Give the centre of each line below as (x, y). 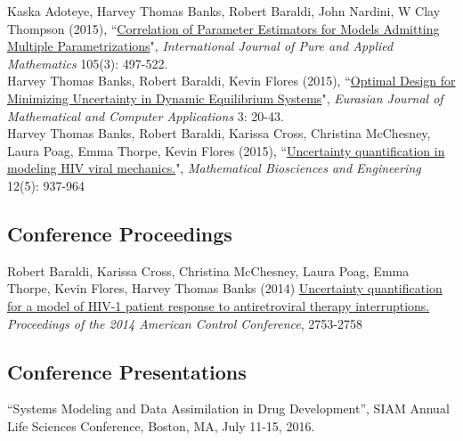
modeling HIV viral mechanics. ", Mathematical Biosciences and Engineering (214, 168)
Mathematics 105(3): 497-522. (88, 63)
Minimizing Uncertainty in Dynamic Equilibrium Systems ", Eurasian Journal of (225, 98)
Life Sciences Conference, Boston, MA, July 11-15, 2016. (161, 425)
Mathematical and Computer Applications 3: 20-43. (146, 115)
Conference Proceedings (120, 233)
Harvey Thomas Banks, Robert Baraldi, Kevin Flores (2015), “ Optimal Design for (231, 81)
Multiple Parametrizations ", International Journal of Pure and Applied (200, 46)
